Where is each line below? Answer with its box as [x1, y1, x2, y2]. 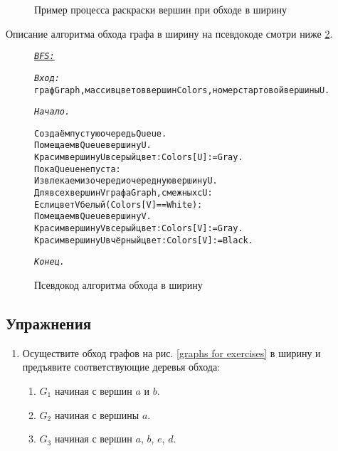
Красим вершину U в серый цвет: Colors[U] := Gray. [34, 152, 243, 163]
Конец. [34, 257, 65, 267]
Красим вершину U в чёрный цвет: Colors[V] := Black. [34, 235, 253, 245]
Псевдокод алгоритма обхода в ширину [34, 277, 203, 292]
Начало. [34, 107, 70, 117]
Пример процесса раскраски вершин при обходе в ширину [34, 2, 287, 16]
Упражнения [6, 312, 92, 334]
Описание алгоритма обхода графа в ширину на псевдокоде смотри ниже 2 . [6, 26, 333, 41]
